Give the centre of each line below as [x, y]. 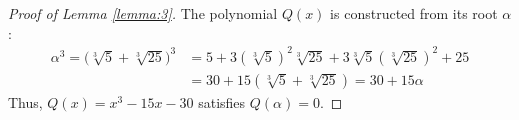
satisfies [222, 101]
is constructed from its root [414, 13]
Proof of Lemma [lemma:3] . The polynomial [143, 13]
